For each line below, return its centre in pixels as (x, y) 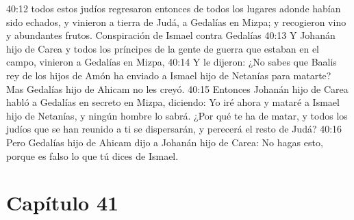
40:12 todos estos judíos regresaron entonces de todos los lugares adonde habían (174, 8)
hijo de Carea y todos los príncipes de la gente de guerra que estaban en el (163, 48)
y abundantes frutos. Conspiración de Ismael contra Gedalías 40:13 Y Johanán (171, 35)
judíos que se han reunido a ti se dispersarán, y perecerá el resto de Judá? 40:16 (174, 129)
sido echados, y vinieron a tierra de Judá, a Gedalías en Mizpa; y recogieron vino (176, 22)
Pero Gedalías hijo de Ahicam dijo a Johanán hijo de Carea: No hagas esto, (165, 142)
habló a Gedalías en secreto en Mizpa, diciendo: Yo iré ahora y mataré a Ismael (173, 102)
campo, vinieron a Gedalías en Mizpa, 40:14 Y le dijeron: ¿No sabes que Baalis (172, 62)
